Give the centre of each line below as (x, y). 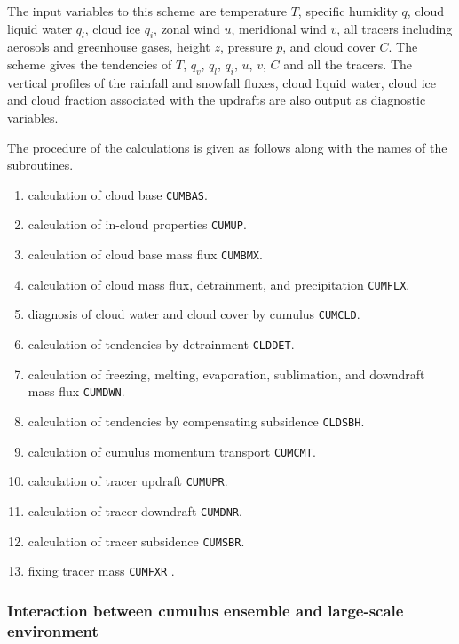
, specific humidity (348, 11)
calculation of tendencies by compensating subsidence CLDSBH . (196, 421)
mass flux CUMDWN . (76, 391)
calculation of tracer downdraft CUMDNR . (135, 510)
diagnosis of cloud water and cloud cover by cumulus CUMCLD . (194, 314)
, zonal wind (187, 28)
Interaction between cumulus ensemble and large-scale (206, 610)
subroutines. (40, 165)
